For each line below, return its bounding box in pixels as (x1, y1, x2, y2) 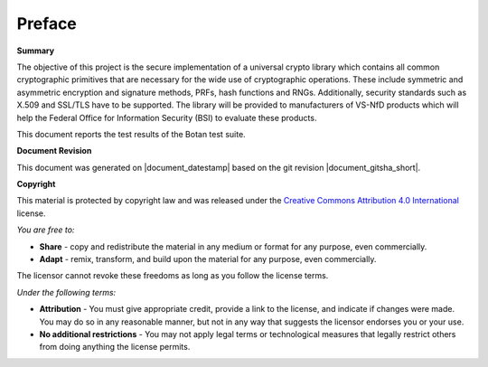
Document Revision (16, 146, 92, 156)
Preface (16, 14, 77, 33)
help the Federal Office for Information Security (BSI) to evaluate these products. (16, 112, 317, 123)
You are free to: (16, 224, 75, 235)
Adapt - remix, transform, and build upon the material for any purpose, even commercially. (39, 254, 377, 265)
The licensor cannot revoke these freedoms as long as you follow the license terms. (16, 270, 329, 281)
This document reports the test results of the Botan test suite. (16, 128, 246, 139)
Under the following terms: (16, 287, 117, 297)
